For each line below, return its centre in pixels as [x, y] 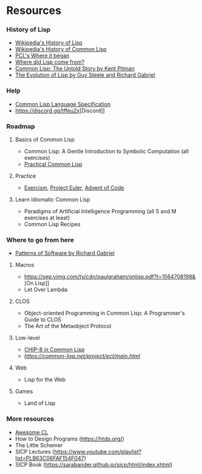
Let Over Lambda [46, 290]
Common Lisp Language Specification [63, 104]
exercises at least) [47, 218]
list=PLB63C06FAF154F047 [49, 458]
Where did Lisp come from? [50, 62]
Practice [25, 176]
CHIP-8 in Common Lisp [54, 349]
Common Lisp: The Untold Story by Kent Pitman [75, 69]
